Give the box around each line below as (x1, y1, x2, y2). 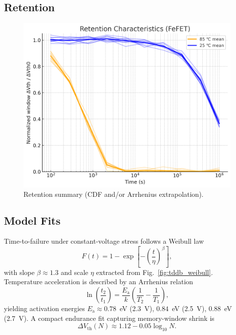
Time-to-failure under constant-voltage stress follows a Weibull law (4, 236, 204, 246)
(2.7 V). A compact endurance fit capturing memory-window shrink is (4, 313, 215, 323)
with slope (4, 267, 35, 277)
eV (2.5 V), (172, 303, 207, 313)
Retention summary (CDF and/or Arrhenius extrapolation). (23, 189, 204, 199)
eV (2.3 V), (119, 303, 154, 313)
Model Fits (4, 213, 61, 228)
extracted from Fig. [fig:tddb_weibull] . (96, 267, 213, 277)
